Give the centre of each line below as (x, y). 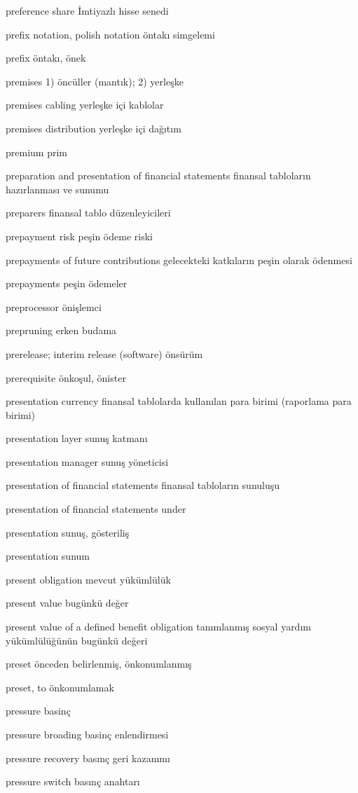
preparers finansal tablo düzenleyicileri (88, 213)
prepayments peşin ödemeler (67, 283)
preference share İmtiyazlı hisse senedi (87, 11)
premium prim (36, 152)
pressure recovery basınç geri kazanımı (88, 758)
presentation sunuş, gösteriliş (68, 532)
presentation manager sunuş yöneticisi (87, 461)
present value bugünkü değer (67, 603)
